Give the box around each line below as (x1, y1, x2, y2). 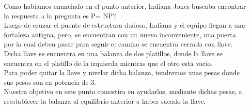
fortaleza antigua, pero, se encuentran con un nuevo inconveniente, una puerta (4, 29, 236, 39)
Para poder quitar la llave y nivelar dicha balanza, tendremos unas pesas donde (4, 67, 240, 78)
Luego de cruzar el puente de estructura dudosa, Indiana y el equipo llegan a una (4, 20, 245, 30)
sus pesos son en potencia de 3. (4, 77, 96, 87)
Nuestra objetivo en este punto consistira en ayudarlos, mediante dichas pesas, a (4, 86, 242, 96)
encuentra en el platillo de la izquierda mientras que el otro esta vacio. (4, 58, 213, 68)
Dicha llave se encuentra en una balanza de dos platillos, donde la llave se (4, 48, 223, 58)
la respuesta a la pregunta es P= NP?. (4, 10, 118, 20)
